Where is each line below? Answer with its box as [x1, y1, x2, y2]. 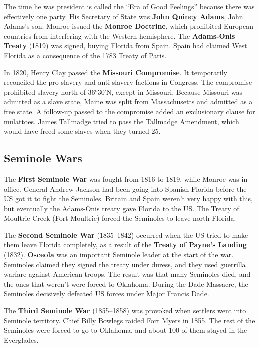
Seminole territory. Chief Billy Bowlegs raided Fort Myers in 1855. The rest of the [4, 315, 255, 325]
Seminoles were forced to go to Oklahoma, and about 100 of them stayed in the [4, 325, 247, 335]
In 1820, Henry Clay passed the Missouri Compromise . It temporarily [4, 67, 227, 77]
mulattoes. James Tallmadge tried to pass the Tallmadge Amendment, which [4, 116, 239, 126]
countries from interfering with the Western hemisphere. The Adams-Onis [4, 30, 235, 41]
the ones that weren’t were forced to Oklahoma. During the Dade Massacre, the [4, 278, 248, 289]
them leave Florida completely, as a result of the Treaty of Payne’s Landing [4, 239, 247, 250]
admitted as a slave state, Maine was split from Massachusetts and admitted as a [4, 96, 253, 107]
